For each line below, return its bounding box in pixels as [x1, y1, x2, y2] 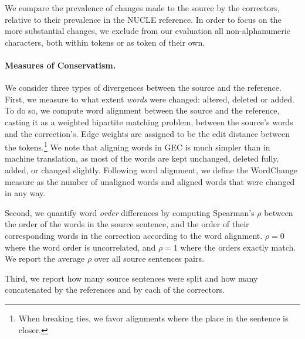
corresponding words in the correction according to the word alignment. [5, 229, 263, 241]
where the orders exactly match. [180, 241, 296, 253]
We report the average [5, 252, 85, 265]
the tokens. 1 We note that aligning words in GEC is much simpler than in [5, 139, 270, 153]
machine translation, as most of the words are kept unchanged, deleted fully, [5, 152, 279, 165]
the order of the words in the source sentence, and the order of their [5, 218, 249, 230]
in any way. [5, 187, 46, 199]
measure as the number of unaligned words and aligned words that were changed [5, 175, 295, 187]
